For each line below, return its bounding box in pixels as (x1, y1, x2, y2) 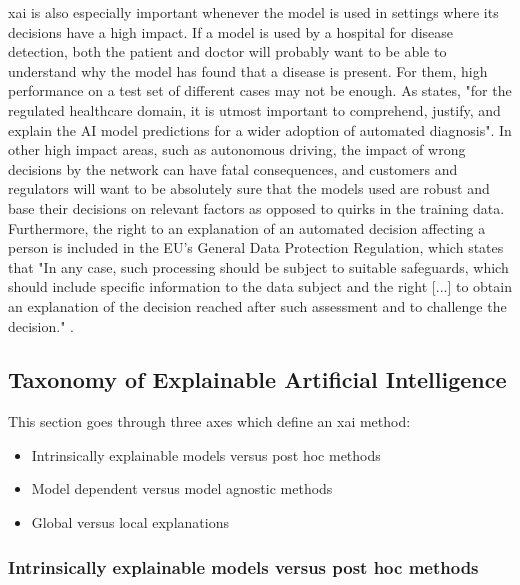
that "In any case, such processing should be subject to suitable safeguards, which (8, 256, 509, 277)
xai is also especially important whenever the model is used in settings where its (8, 2, 499, 22)
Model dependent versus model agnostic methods (31, 478, 333, 499)
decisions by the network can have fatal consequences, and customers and (8, 158, 458, 179)
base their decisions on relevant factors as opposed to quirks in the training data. (8, 197, 505, 218)
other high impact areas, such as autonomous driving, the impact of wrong (8, 139, 466, 160)
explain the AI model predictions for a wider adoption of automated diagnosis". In (8, 119, 512, 140)
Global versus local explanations (31, 512, 229, 533)
